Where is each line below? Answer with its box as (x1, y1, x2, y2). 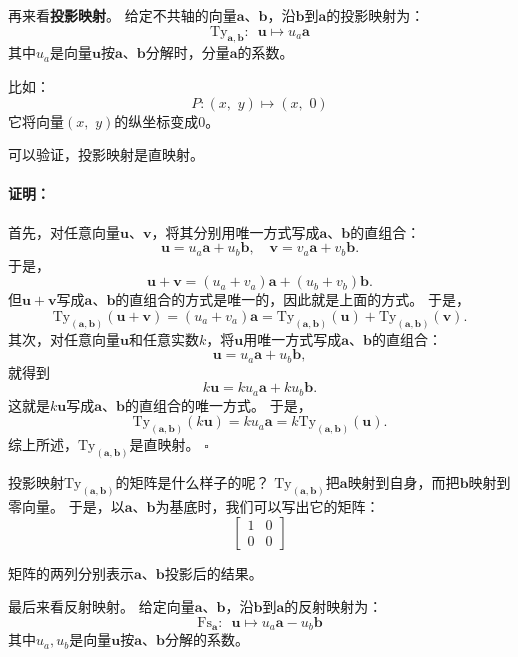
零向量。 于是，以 (8, 495, 125, 516)
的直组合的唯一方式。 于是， (125, 394, 312, 415)
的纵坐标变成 (114, 110, 199, 131)
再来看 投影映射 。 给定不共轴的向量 (8, 5, 237, 25)
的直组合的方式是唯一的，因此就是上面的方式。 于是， (115, 289, 471, 310)
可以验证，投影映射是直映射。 (8, 144, 204, 165)
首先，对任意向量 (8, 221, 120, 242)
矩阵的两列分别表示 (8, 562, 134, 583)
